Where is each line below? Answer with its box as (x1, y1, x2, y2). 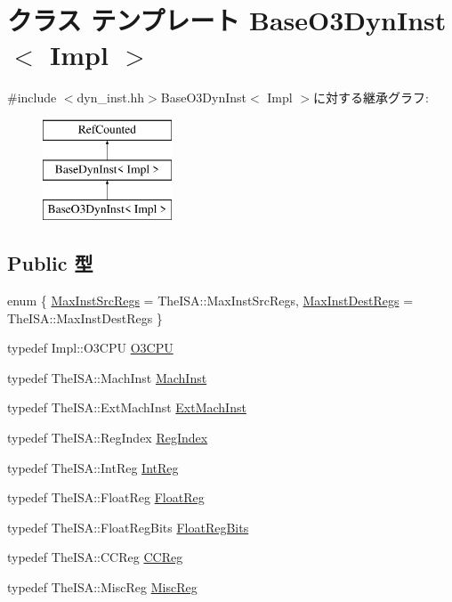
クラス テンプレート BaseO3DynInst (7, 2, 447, 38)
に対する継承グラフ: (313, 88, 429, 107)
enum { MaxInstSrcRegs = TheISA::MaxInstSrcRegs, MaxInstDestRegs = (7, 291, 414, 310)
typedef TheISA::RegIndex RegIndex (7, 428, 208, 447)
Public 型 (7, 249, 93, 277)
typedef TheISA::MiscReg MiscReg (7, 578, 198, 597)
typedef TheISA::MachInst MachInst (7, 368, 207, 386)
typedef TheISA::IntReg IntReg (7, 458, 179, 476)
